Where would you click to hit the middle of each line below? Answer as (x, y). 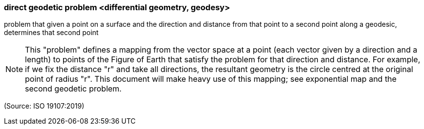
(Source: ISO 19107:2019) (44, 106)
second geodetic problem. (73, 89)
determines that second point (51, 33)
